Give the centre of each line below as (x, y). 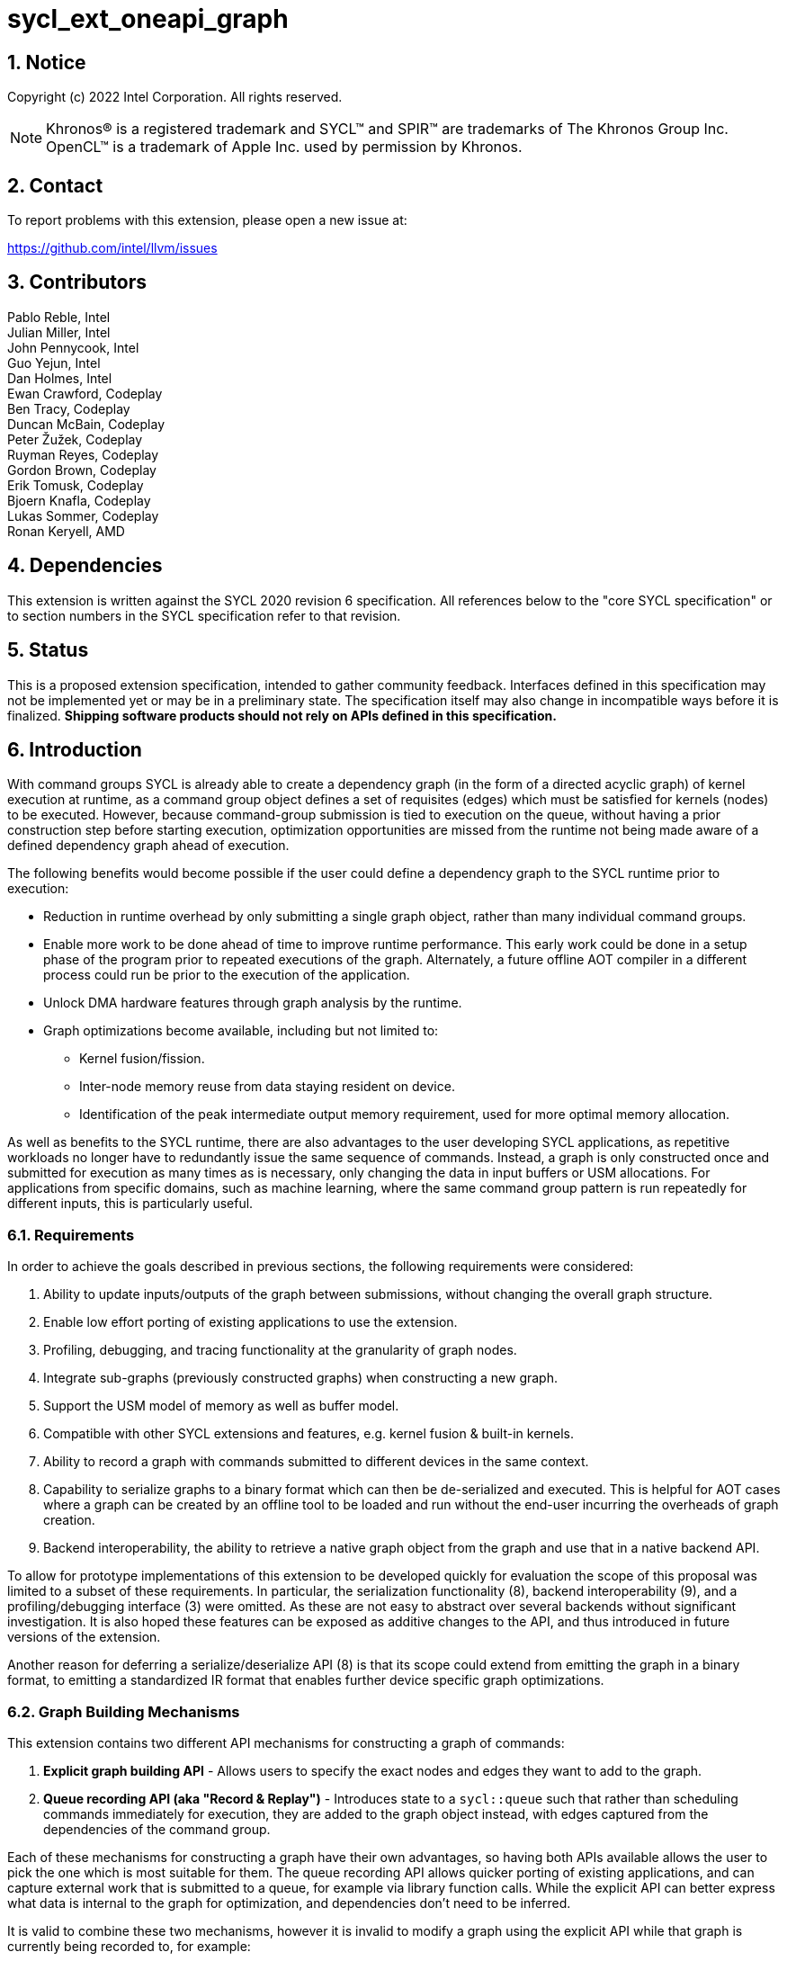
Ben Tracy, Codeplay (69, 408)
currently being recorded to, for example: (129, 1946)
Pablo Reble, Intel (59, 317)
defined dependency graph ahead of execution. (148, 846)
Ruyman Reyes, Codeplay (83, 454)
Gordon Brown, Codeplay (82, 470)
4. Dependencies (85, 566)
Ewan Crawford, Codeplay (85, 393)
